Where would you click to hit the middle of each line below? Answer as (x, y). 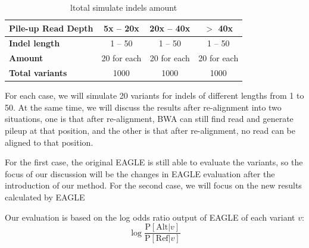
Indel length (35, 43)
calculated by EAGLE (45, 197)
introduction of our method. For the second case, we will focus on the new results (153, 185)
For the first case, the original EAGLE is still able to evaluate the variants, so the (154, 162)
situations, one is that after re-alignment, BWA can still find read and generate (149, 119)
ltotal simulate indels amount (124, 7)
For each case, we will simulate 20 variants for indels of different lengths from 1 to (154, 95)
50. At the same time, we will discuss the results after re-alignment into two (143, 107)
